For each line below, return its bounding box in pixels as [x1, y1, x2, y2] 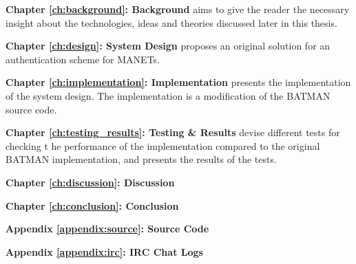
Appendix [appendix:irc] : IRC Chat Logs [6, 244, 203, 258]
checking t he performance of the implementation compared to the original [6, 138, 320, 153]
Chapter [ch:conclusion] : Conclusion [6, 198, 179, 212]
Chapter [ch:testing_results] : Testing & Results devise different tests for [6, 125, 340, 140]
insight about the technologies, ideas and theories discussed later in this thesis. [6, 15, 337, 30]
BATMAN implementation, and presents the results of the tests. [6, 152, 277, 166]
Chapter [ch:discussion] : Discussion [6, 175, 175, 189]
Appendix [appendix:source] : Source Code [6, 221, 209, 236]
